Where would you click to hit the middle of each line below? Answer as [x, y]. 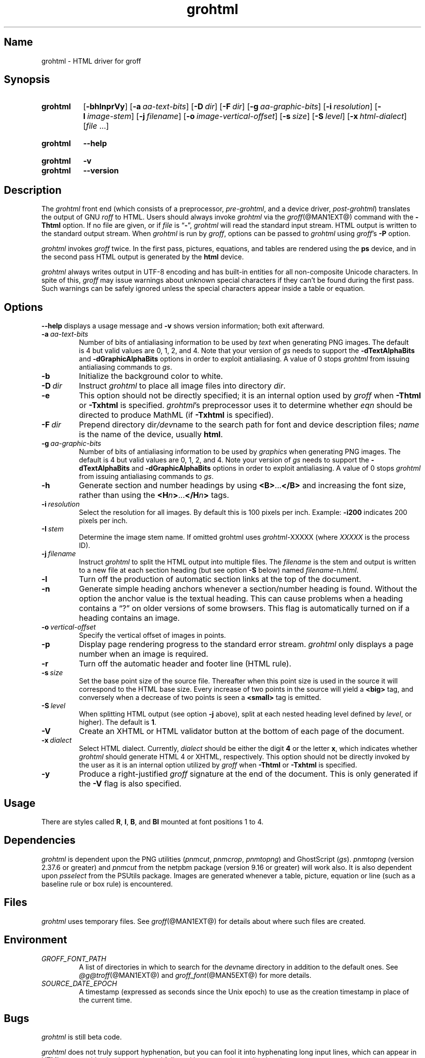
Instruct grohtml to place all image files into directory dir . [182, 386]
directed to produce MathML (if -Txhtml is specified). [176, 415]
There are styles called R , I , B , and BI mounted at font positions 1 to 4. [153, 821]
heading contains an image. [129, 618]
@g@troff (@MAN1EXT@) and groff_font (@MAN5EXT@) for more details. [195, 975]
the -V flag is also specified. [130, 784]
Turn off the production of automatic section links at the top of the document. [220, 579]
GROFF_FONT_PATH [74, 958]
